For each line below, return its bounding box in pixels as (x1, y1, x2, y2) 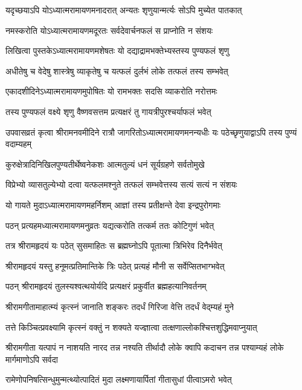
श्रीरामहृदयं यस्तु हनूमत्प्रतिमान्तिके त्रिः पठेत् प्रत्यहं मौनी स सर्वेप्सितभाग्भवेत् (5, 259, 225, 272)
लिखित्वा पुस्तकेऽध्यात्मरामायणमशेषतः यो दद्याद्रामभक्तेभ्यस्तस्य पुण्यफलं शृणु (5, 44, 230, 57)
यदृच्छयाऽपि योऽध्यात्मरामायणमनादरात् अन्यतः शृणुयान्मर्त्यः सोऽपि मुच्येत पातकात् (5, 4, 242, 16)
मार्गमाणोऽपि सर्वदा (5, 352, 58, 365)
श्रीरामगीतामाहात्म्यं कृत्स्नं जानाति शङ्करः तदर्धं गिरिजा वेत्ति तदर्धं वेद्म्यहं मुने (5, 300, 234, 312)
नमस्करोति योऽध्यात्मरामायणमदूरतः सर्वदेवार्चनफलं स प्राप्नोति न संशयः (5, 24, 213, 36)
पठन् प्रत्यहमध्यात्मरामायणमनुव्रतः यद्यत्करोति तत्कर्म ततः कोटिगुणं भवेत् (5, 219, 214, 231)
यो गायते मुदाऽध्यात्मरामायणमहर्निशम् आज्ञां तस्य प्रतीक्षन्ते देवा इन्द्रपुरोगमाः (5, 198, 221, 211)
